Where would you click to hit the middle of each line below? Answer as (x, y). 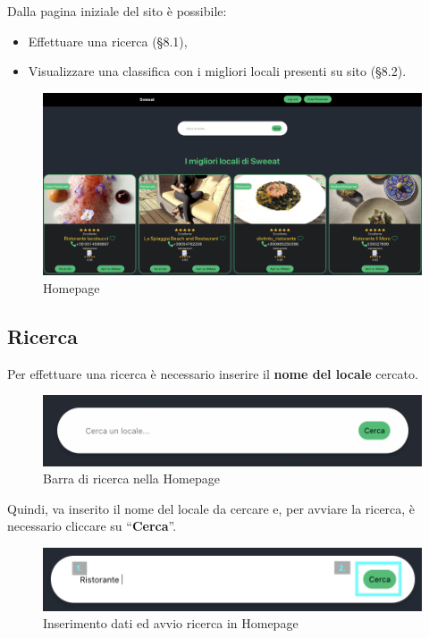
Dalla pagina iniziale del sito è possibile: (117, 11)
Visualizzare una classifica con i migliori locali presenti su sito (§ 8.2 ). (217, 71)
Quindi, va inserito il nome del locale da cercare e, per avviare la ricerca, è (211, 508)
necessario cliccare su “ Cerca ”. (92, 526)
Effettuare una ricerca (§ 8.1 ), (108, 41)
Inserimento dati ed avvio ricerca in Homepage (171, 623)
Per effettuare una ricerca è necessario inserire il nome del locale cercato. (213, 373)
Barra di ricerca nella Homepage (131, 478)
